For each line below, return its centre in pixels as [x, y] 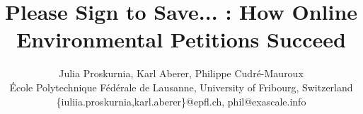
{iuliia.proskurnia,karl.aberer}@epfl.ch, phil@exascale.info [181, 101]
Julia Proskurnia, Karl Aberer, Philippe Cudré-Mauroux [181, 73]
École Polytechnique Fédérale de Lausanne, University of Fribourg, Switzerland [181, 87]
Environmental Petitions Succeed [181, 39]
